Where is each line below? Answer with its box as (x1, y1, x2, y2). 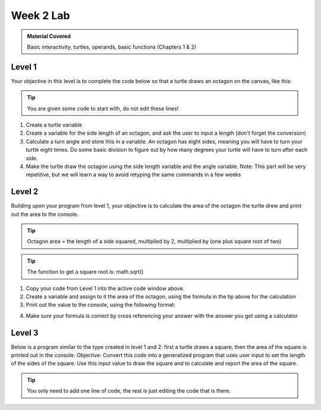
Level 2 (11, 187, 39, 197)
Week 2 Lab (11, 9, 70, 22)
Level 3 (11, 328, 39, 338)
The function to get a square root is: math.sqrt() (27, 268, 144, 275)
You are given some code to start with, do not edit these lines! (27, 104, 179, 112)
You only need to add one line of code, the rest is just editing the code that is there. (27, 387, 231, 395)
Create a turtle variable (26, 122, 83, 129)
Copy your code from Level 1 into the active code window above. (26, 285, 185, 292)
